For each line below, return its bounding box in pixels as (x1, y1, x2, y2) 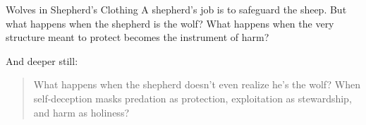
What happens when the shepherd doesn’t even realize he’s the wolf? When (33, 77, 360, 92)
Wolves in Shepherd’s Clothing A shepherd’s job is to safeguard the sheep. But (6, 2, 347, 16)
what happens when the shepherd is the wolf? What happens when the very (6, 16, 334, 30)
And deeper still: (6, 53, 78, 68)
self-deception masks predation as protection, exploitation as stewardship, (33, 90, 352, 105)
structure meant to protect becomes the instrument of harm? (6, 30, 269, 44)
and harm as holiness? (33, 105, 130, 119)
